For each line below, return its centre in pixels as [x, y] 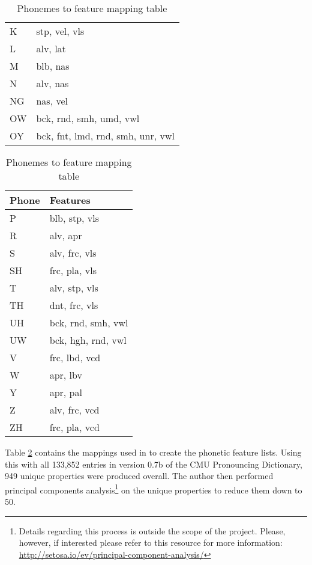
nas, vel [52, 101]
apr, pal [66, 392]
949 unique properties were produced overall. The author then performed [139, 476]
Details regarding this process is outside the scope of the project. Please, [152, 530]
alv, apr [66, 235]
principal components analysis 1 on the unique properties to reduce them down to [154, 489]
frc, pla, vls [73, 270]
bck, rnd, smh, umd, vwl [88, 118]
